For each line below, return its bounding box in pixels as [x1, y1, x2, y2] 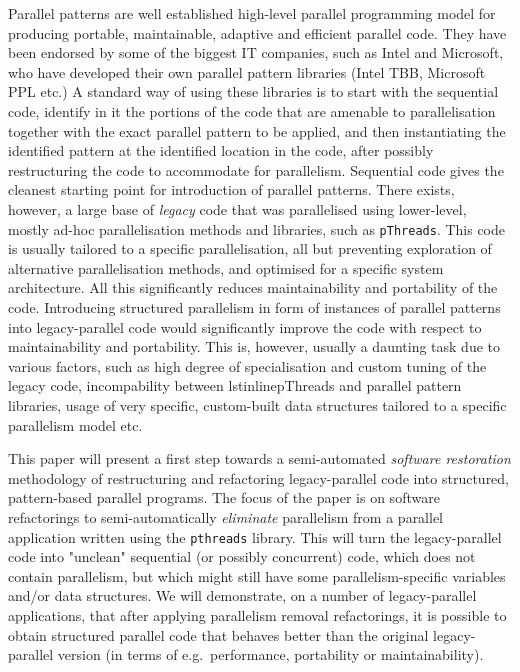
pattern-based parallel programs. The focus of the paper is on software [8, 487, 440, 508]
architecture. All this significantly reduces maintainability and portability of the [8, 277, 498, 298]
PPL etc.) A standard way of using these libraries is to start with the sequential [8, 81, 499, 102]
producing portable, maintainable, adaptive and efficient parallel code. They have [8, 22, 507, 43]
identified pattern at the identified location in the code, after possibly [8, 140, 434, 161]
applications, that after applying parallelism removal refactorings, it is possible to [8, 604, 507, 625]
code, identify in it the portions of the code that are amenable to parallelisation [8, 100, 496, 121]
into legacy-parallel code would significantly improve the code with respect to [8, 316, 482, 337]
